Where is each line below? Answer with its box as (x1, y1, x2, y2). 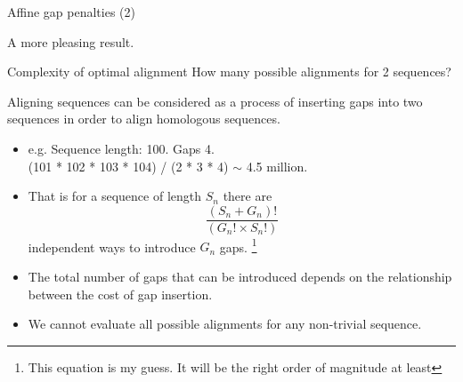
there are (223, 187, 272, 205)
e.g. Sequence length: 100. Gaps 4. (28, 139, 215, 157)
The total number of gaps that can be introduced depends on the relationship (28, 267, 452, 286)
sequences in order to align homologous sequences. (7, 109, 280, 128)
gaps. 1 (219, 235, 257, 256)
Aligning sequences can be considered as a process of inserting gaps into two (7, 92, 423, 110)
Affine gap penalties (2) (7, 3, 135, 20)
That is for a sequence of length (28, 187, 202, 205)
